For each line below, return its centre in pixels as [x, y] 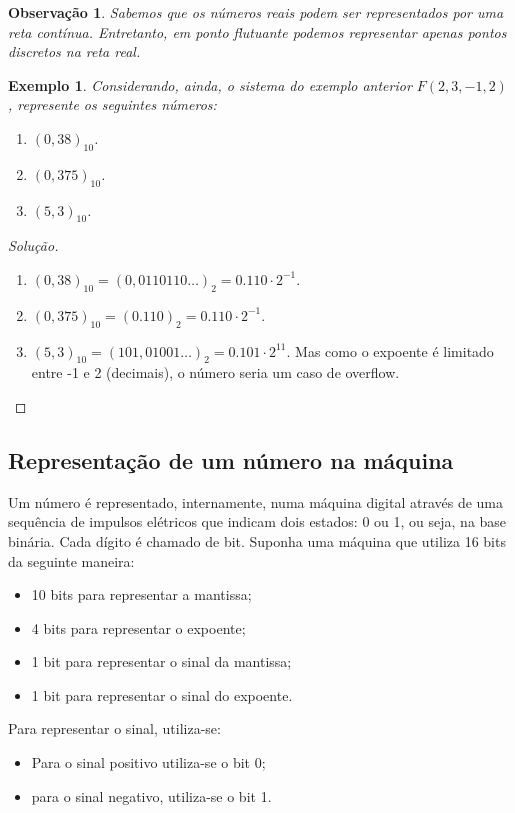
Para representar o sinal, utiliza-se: [114, 728]
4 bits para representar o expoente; [138, 627]
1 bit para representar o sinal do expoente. [162, 694]
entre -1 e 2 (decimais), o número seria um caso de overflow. [215, 372]
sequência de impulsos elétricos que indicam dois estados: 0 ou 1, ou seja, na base [257, 521]
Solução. [33, 245]
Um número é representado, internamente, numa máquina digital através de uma [255, 501]
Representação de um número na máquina [231, 459]
